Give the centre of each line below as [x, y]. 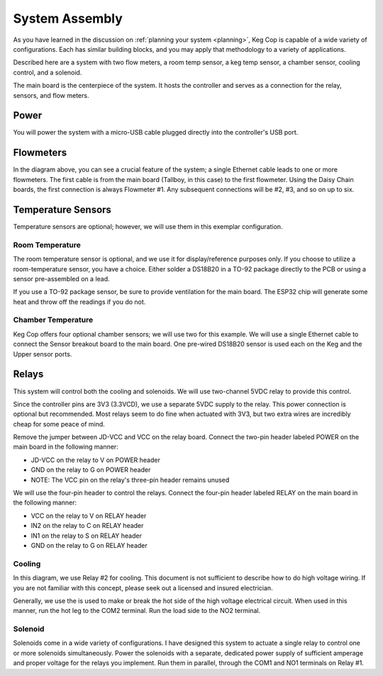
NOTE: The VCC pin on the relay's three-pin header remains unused [130, 480]
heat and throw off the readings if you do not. [79, 302]
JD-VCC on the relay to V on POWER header [96, 460]
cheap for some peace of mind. [59, 424]
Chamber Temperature [53, 320]
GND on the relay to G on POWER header [91, 470]
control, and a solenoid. [48, 72]
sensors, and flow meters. [51, 95]
